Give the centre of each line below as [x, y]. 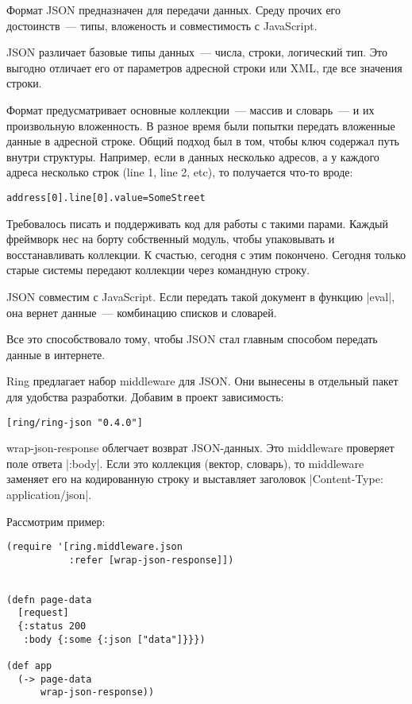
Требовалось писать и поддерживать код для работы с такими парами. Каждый [198, 223]
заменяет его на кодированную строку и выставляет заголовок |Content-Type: [195, 479]
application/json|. [49, 494]
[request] [43, 613]
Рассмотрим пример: [56, 521]
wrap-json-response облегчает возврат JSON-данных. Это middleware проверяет [200, 448]
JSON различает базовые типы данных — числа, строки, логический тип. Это [197, 52]
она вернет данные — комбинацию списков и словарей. [142, 312]
